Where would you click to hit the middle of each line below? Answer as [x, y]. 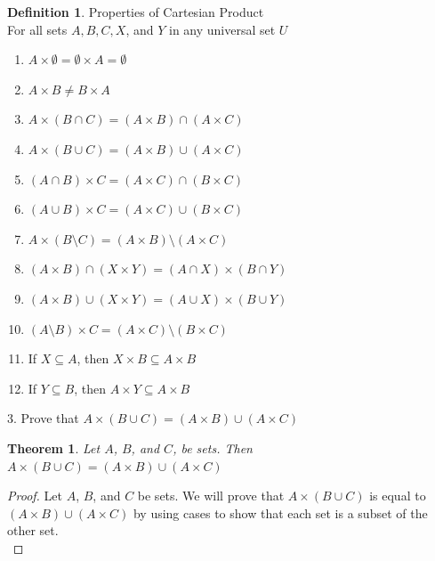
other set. [33, 530]
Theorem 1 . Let [54, 447]
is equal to [398, 496]
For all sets [37, 29]
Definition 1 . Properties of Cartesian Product [136, 12]
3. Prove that [43, 418]
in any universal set [222, 29]
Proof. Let [35, 496]
